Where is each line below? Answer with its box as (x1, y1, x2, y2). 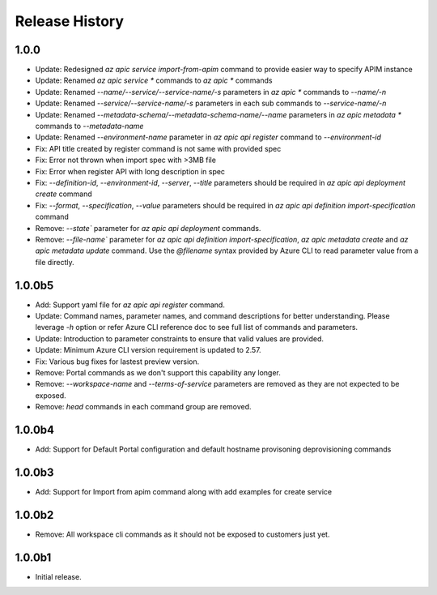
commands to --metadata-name (35, 122, 144, 131)
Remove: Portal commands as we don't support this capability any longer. (35, 367, 281, 377)
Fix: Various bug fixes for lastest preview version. (35, 357, 200, 366)
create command (35, 189, 92, 199)
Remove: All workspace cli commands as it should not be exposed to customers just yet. (35, 529, 330, 539)
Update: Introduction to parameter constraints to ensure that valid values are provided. (35, 333, 324, 344)
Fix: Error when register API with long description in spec (35, 166, 226, 176)
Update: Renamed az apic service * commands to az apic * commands (35, 75, 273, 85)
